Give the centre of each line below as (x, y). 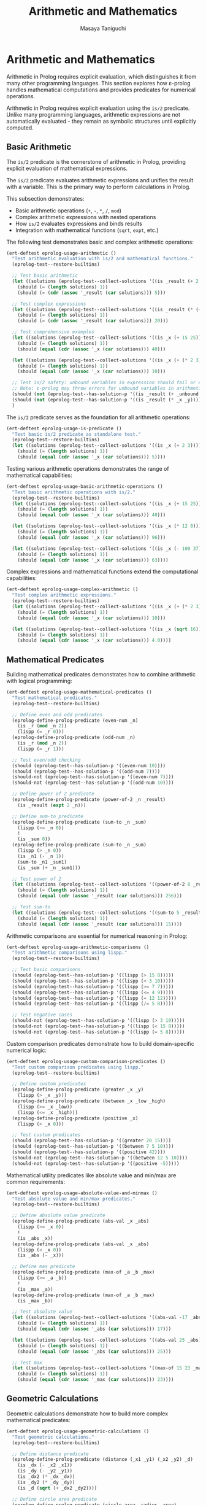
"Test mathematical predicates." (55, 698)
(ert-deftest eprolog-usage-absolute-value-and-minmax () (82, 1193)
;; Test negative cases (42, 1015)
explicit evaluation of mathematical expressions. (67, 168)
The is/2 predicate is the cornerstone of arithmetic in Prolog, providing (96, 161)
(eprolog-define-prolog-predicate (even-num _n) (75, 720)
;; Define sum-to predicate (48, 816)
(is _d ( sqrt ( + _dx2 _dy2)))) (57, 1488)
